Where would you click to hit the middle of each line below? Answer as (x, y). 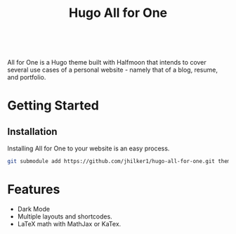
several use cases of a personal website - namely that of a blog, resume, (112, 70)
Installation (32, 131)
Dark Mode (34, 209)
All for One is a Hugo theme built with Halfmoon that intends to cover (107, 63)
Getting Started (53, 106)
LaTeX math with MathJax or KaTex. (69, 224)
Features (34, 189)
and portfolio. (27, 77)
